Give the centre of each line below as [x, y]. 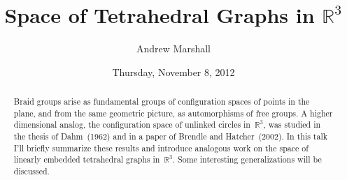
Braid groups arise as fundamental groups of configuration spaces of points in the [162, 102]
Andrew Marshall [173, 48]
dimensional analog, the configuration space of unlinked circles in [132, 125]
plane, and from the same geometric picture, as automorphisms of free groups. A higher [173, 113]
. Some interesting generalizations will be [247, 159]
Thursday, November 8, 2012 [173, 72]
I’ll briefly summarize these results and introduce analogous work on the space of [161, 148]
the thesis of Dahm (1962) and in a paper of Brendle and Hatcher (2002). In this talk [170, 136]
